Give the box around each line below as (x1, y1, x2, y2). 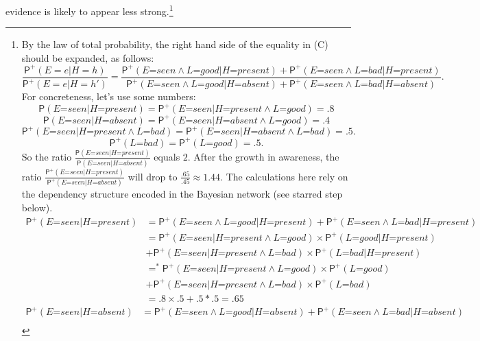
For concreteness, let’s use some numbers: (21, 89, 196, 104)
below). (21, 200, 53, 215)
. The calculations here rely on (220, 169, 348, 183)
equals (154, 150, 180, 164)
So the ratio (21, 150, 72, 164)
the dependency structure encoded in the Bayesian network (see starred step (21, 187, 343, 201)
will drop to (128, 169, 178, 183)
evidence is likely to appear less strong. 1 (5, 2, 173, 18)
